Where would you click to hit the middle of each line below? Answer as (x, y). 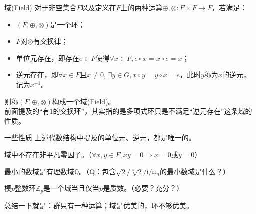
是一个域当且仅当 (71, 188)
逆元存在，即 (37, 74)
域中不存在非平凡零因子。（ (48, 154)
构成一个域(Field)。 (83, 101)
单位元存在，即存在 (47, 57)
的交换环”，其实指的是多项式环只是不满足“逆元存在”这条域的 (153, 111)
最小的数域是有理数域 (39, 171)
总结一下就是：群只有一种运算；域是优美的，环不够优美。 (99, 205)
